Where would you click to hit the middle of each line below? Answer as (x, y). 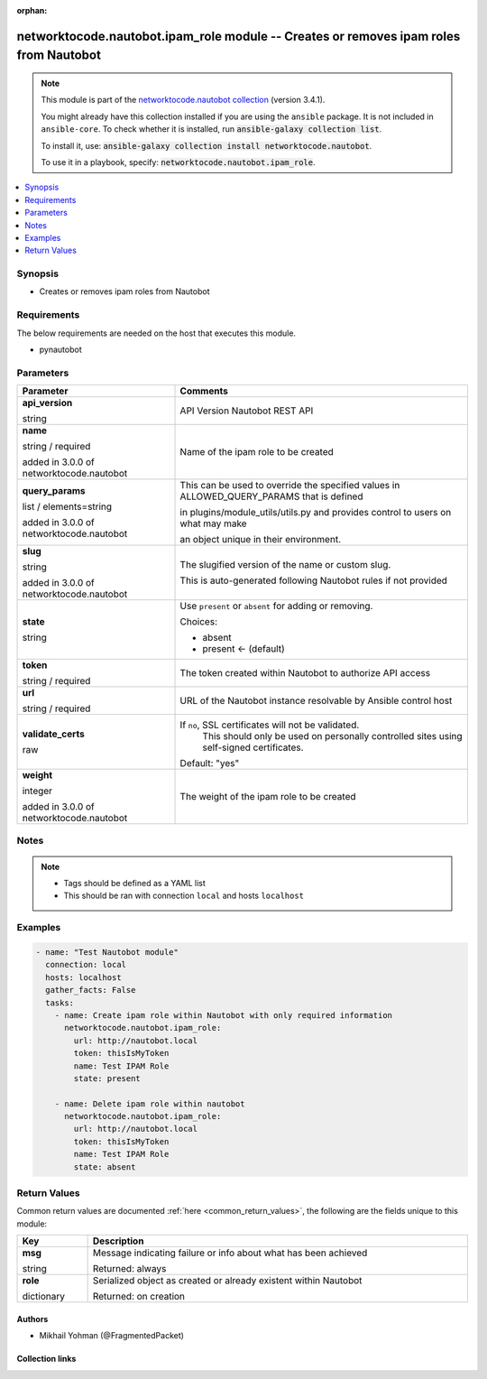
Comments (204, 391)
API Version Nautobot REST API (247, 411)
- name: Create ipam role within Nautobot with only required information (223, 1015)
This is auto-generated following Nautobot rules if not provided (314, 580)
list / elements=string (67, 507)
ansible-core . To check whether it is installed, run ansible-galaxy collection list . (211, 129)
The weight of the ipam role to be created (268, 797)
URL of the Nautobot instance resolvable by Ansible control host (316, 701)
